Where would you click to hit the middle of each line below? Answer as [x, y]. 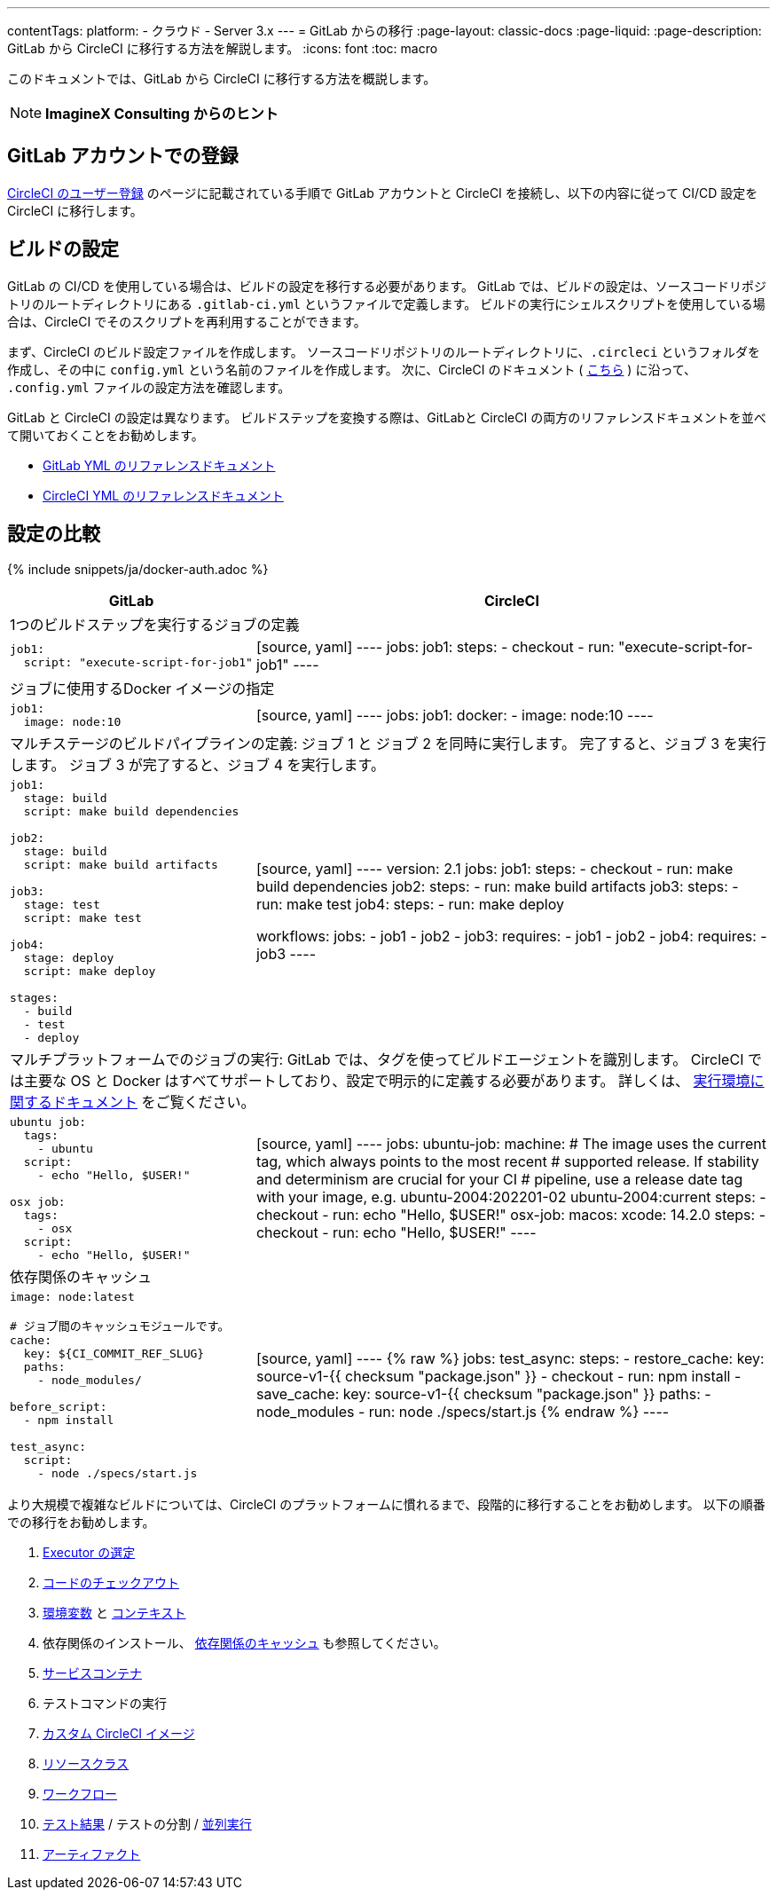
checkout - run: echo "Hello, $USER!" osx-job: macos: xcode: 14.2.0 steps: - [510, 1215]
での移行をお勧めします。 [81, 1522]
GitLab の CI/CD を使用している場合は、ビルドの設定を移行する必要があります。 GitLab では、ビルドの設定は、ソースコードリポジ [387, 286]
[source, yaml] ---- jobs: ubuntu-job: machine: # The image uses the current [511, 1144]
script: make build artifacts [121, 864]
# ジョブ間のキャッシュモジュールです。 [120, 1326]
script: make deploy [90, 971]
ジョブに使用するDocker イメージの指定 [142, 688]
